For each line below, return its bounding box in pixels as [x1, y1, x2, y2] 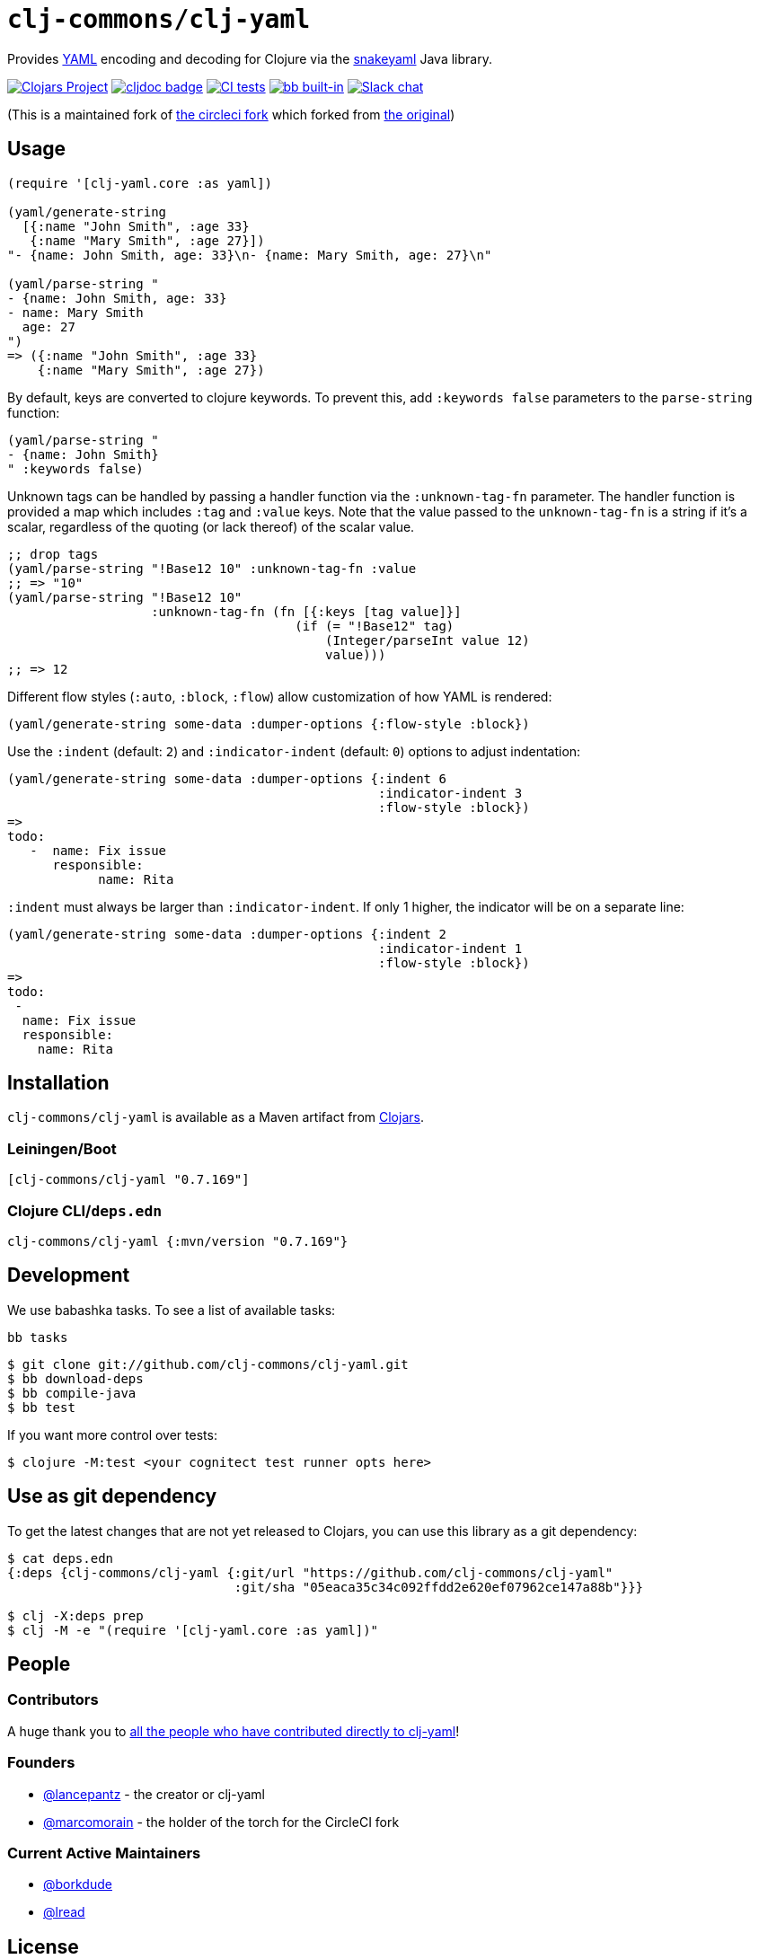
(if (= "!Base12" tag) [295, 618, 455, 633]
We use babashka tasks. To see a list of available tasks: [7, 1302, 336, 1318]
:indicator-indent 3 [378, 785, 523, 800]
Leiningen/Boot [7, 1139, 117, 1158]
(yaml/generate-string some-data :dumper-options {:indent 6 [7, 771, 446, 786]
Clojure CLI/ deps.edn [7, 1201, 163, 1220]
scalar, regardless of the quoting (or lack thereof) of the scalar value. [7, 518, 415, 534]
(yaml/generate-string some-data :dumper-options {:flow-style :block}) [7, 716, 530, 731]
